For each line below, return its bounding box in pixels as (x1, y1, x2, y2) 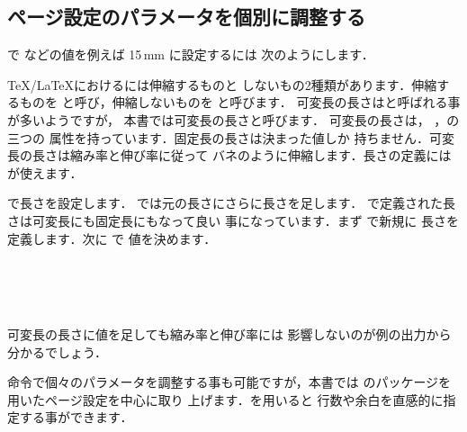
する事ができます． (19, 408, 133, 427)
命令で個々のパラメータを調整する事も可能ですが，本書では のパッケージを (7, 373, 452, 391)
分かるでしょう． (7, 342, 107, 361)
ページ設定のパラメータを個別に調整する (7, 3, 365, 31)
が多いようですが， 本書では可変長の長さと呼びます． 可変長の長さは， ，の (7, 110, 460, 129)
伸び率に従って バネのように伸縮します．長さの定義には (120, 146, 452, 165)
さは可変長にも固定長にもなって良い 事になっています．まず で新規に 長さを (7, 211, 460, 229)
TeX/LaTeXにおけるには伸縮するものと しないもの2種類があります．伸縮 (7, 75, 437, 94)
